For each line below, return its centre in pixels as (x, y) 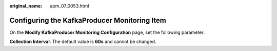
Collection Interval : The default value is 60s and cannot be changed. (83, 42)
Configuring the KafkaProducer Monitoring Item (88, 20)
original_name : (26, 6)
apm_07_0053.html (70, 6)
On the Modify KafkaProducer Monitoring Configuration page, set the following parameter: (107, 32)
